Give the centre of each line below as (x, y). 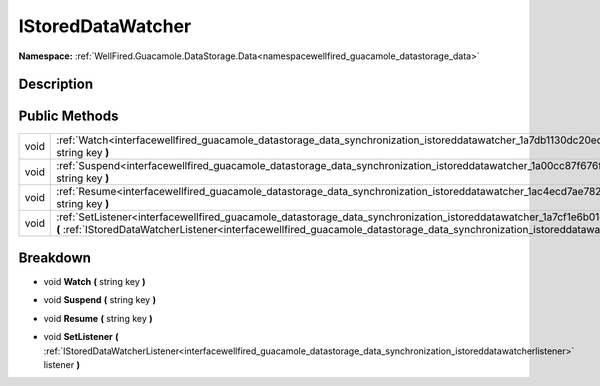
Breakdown (55, 257)
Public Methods (68, 116)
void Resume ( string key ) (98, 318)
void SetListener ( (81, 337)
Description (56, 84)
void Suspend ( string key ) (100, 300)
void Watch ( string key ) (94, 281)
